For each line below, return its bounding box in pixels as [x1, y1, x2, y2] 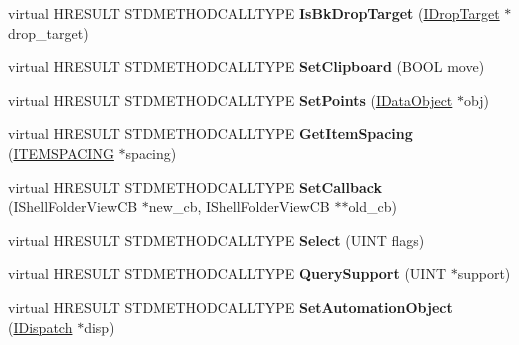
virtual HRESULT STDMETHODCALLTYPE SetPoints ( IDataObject [8, 89, 453, 110]
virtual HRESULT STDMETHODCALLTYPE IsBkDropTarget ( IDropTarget [8, 3, 500, 23]
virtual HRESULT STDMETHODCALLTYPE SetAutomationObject [8, 296, 453, 317]
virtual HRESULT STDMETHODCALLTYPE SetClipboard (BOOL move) [8, 56, 485, 77]
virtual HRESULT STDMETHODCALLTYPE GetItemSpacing [8, 123, 413, 144]
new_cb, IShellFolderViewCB [148, 196, 330, 217]
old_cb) [348, 196, 397, 217]
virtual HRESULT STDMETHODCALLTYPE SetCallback [8, 176, 382, 197]
